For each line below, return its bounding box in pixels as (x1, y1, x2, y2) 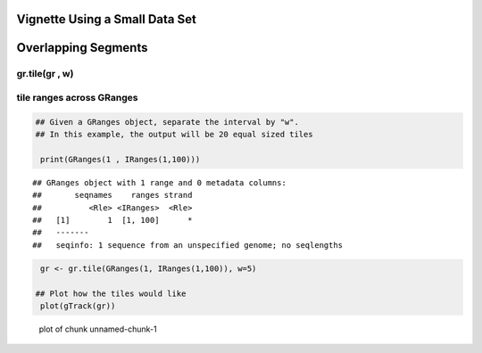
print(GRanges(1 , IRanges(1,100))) (40, 154, 201, 164)
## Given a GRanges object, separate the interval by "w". (35, 117, 299, 127)
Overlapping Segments (16, 40, 148, 55)
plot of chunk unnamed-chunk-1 (38, 324, 157, 334)
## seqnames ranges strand (32, 190, 193, 201)
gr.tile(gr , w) (16, 68, 74, 80)
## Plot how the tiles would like (35, 288, 187, 299)
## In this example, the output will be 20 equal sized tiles (35, 129, 313, 140)
